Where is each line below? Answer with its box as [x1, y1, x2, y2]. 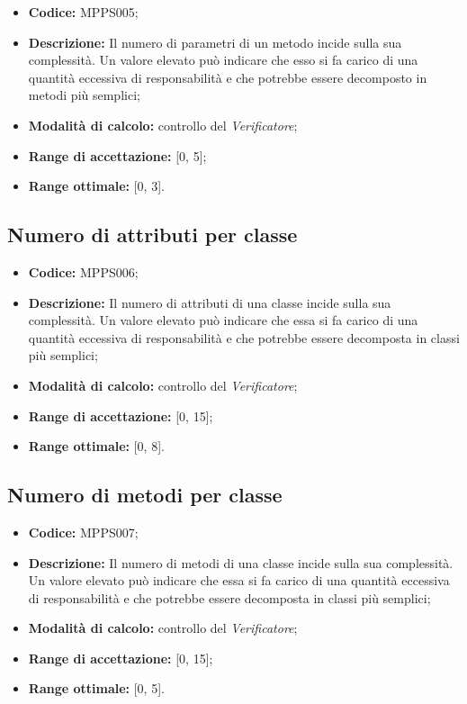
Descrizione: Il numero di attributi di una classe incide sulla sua [28, 293, 391, 311]
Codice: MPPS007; [28, 522, 139, 541]
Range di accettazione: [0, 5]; [28, 146, 207, 165]
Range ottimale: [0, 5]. [28, 679, 165, 698]
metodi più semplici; [28, 86, 140, 104]
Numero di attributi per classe [7, 221, 298, 248]
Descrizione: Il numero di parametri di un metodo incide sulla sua [28, 32, 402, 51]
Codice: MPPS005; [28, 3, 139, 21]
